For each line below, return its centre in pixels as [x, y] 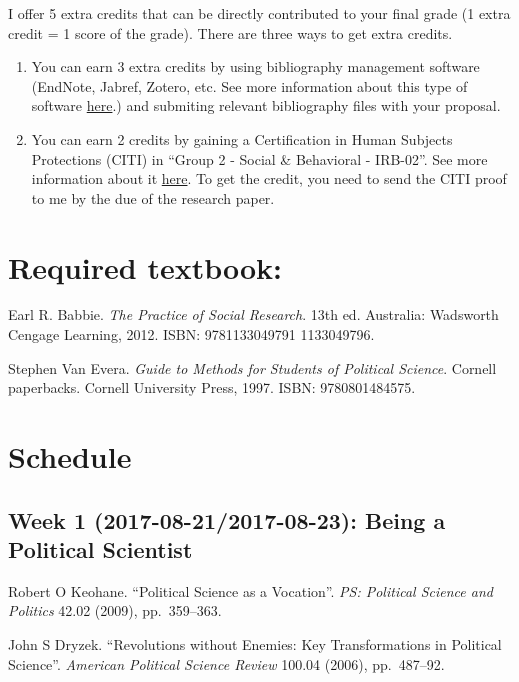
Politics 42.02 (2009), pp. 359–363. [115, 610]
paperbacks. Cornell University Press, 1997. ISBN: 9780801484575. [212, 387]
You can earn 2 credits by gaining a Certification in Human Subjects [242, 138]
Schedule [70, 456]
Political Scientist [100, 549]
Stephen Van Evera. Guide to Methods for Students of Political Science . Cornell [252, 367]
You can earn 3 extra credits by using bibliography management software [255, 66]
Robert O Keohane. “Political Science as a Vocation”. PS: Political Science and [250, 590]
